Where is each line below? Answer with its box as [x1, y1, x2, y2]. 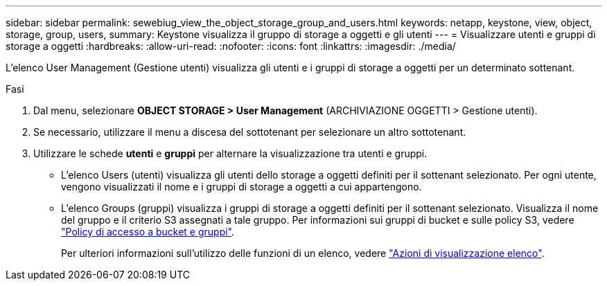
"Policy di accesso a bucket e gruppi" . [61, 226, 235, 238]
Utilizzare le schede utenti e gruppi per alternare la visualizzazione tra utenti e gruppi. [33, 148, 428, 159]
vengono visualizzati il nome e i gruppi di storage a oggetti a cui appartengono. [61, 181, 422, 193]
